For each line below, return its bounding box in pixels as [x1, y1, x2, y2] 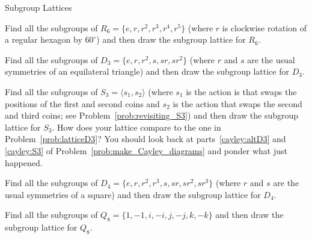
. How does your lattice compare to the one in [52, 120, 221, 133]
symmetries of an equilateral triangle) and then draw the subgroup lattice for [5, 65, 289, 78]
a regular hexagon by [5, 33, 82, 46]
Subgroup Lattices [5, 1, 72, 13]
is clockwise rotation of [222, 21, 307, 34]
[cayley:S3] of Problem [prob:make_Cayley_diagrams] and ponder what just [5, 144, 287, 157]
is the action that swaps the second [173, 97, 302, 110]
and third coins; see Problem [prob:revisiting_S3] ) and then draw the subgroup [5, 109, 299, 122]
